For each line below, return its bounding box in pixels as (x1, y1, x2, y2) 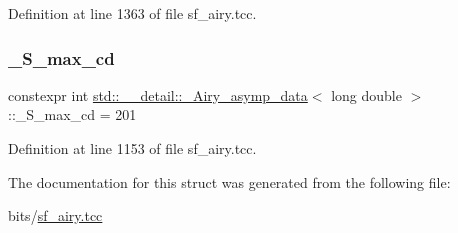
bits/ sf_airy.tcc (8, 205, 103, 226)
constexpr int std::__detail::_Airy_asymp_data (8, 84, 308, 105)
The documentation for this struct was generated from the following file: (8, 171, 451, 192)
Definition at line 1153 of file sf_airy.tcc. (8, 138, 257, 158)
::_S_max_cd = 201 (8, 104, 137, 125)
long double (331, 84, 402, 105)
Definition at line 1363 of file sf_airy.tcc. (8, 3, 257, 23)
